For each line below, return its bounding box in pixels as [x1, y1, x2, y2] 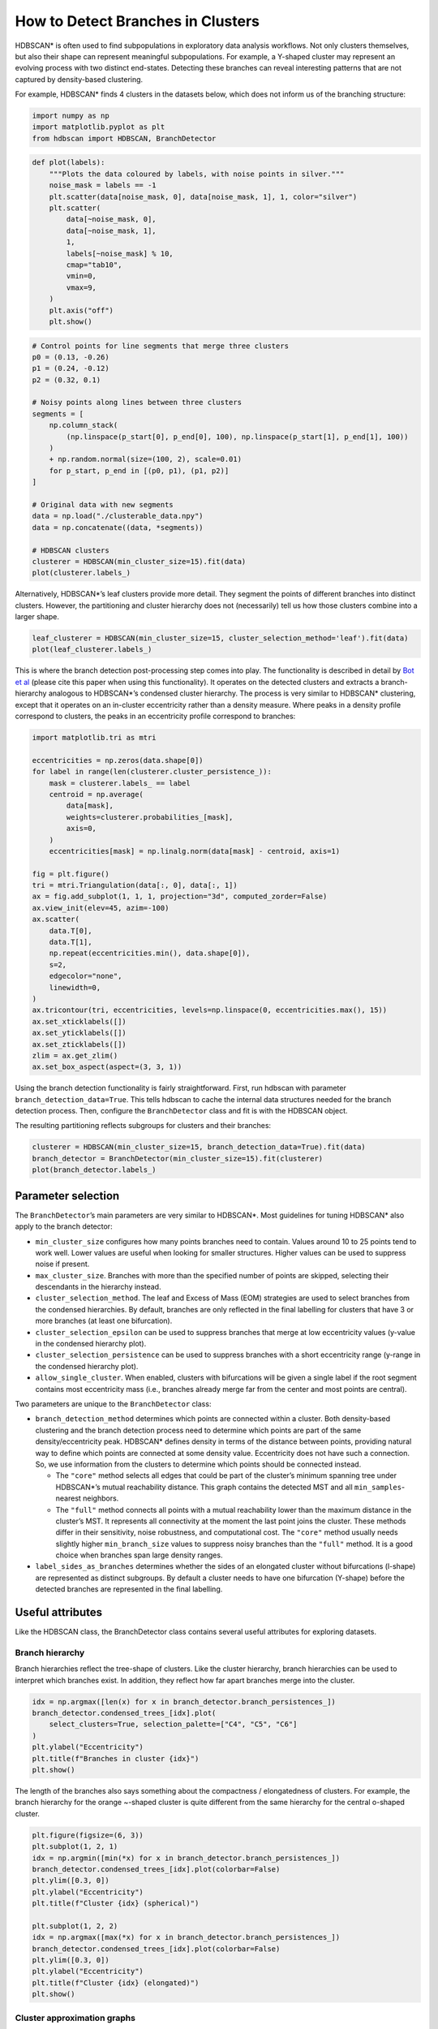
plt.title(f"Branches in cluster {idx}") [32, 1754, 200, 1763]
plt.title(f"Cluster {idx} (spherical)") [32, 1899, 200, 1908]
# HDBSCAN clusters [32, 545, 109, 555]
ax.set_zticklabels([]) [32, 1040, 127, 1049]
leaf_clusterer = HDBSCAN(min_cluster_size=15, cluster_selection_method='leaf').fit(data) [32, 634, 409, 643]
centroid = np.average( [49, 790, 144, 799]
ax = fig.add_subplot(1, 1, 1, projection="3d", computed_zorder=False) [32, 892, 328, 901]
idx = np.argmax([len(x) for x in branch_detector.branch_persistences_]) [32, 1697, 337, 1706]
